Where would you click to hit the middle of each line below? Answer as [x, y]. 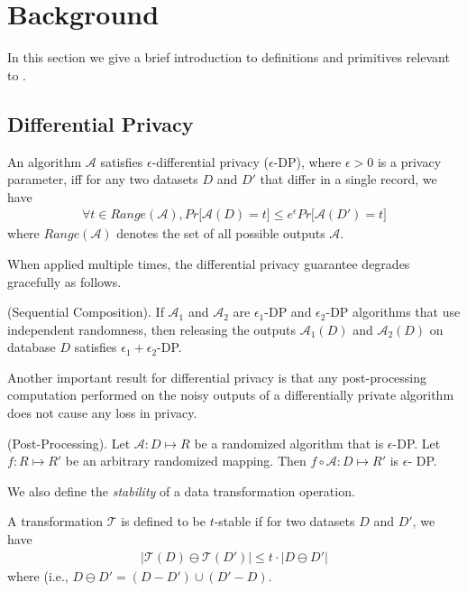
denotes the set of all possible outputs [221, 233]
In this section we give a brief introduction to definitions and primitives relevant [229, 57]
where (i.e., [38, 575]
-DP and [288, 312]
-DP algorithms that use [393, 312]
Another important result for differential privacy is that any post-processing [217, 377]
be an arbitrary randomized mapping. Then [186, 461]
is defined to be [163, 521]
